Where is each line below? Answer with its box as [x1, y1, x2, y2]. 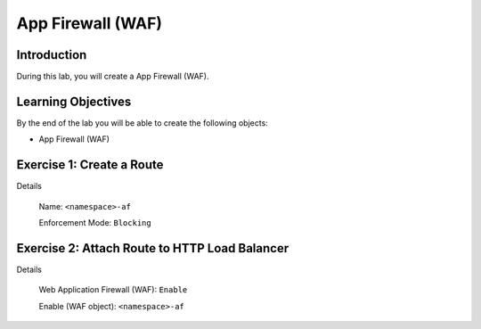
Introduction [16, 47, 87, 62]
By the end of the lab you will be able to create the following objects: [16, 117, 269, 128]
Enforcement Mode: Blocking [38, 218, 151, 228]
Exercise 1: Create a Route [16, 157, 164, 173]
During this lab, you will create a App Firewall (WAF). [16, 71, 209, 82]
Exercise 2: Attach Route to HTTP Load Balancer [16, 241, 289, 256]
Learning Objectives [16, 94, 132, 109]
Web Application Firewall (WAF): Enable [38, 284, 188, 295]
